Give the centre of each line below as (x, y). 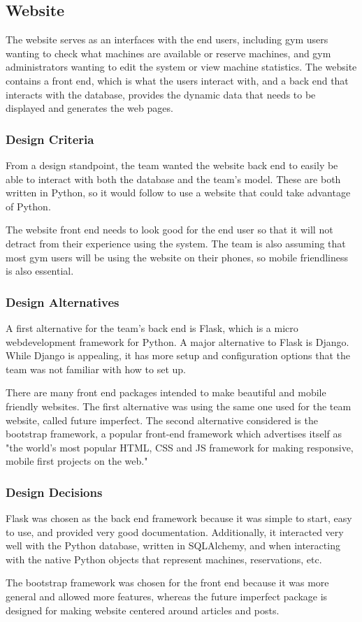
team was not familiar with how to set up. (96, 369)
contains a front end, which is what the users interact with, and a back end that (177, 80)
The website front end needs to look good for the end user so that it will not (169, 230)
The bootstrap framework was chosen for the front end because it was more (167, 583)
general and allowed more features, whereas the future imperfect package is (167, 596)
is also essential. (40, 271)
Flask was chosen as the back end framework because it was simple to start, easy (179, 518)
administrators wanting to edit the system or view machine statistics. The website (181, 67)
